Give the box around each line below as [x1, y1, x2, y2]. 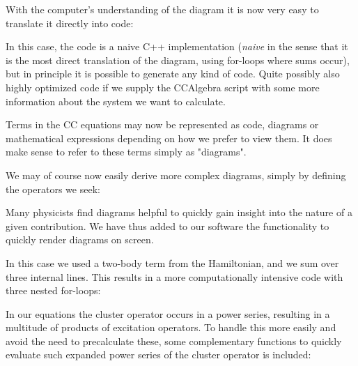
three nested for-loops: [6, 283, 101, 298]
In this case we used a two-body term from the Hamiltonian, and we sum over [6, 255, 339, 270]
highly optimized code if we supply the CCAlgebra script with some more [6, 79, 320, 94]
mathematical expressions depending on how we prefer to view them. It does [6, 130, 332, 145]
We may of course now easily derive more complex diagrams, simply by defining [6, 167, 346, 182]
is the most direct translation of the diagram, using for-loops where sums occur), [6, 52, 350, 67]
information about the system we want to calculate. [6, 93, 226, 108]
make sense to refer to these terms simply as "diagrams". [6, 144, 247, 159]
